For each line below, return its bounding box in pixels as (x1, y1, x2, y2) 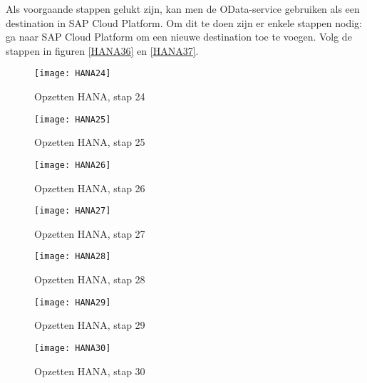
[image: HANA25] (34, 114, 111, 125)
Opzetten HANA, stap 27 (34, 226, 145, 241)
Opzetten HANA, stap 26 (34, 180, 145, 195)
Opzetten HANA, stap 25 (34, 135, 145, 149)
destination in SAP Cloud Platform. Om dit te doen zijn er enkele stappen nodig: (6, 15, 363, 30)
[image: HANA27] (34, 206, 111, 216)
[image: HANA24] (34, 68, 111, 79)
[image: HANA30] (34, 342, 111, 353)
